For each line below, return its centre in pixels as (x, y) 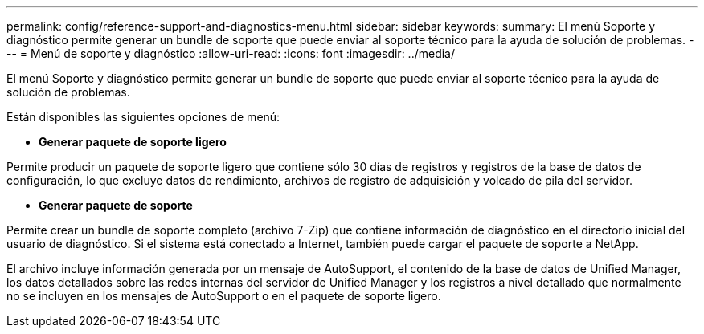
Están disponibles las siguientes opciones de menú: (143, 117)
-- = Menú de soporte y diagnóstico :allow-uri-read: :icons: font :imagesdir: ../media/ (231, 53)
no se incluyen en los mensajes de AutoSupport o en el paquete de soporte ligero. (224, 296)
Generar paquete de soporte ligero (133, 142)
